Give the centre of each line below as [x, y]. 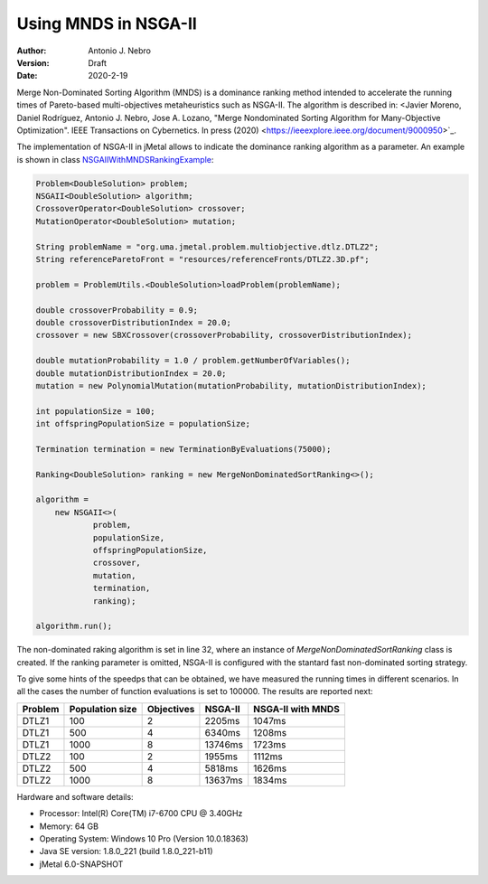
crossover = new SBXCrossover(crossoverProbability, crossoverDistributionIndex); [224, 335]
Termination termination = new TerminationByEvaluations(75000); [183, 449]
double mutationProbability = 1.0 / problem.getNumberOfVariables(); [193, 361]
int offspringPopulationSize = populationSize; [143, 424]
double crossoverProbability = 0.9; [117, 310]
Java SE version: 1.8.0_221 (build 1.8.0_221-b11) [126, 851]
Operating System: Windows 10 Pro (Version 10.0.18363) [144, 839]
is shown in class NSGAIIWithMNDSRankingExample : [115, 159]
